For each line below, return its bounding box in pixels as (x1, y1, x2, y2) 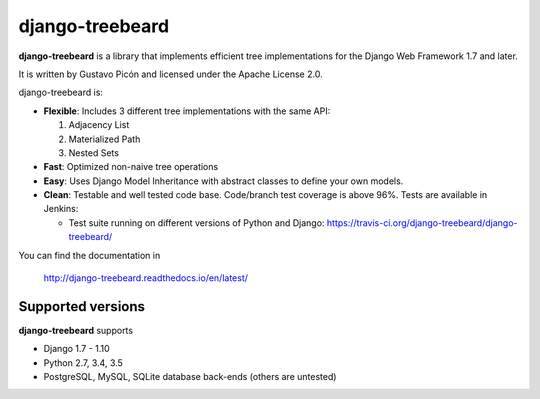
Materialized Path (68, 133, 141, 145)
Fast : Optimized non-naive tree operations (43, 161, 219, 173)
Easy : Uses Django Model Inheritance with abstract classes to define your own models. (43, 175, 404, 187)
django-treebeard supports (18, 324, 134, 336)
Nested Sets (68, 146, 120, 159)
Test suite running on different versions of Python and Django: (68, 216, 325, 229)
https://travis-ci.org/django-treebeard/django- (326, 216, 518, 229)
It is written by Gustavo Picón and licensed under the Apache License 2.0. (18, 68, 324, 80)
